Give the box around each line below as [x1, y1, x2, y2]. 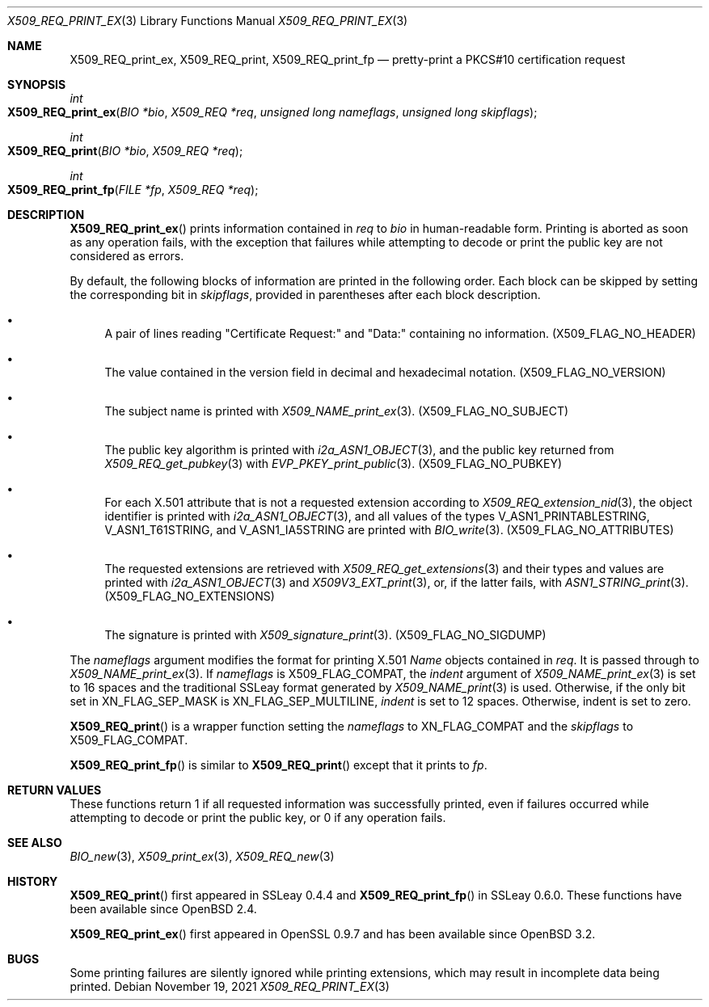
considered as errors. [70, 249, 184, 263]
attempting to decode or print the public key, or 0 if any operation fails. [70, 811, 446, 824]
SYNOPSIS [7, 78, 66, 91]
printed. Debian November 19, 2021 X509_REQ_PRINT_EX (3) [70, 980, 390, 993]
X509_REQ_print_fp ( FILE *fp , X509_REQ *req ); [7, 183, 259, 196]
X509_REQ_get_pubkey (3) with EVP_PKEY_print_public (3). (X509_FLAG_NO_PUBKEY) [104, 457, 563, 470]
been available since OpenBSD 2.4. [70, 902, 257, 916]
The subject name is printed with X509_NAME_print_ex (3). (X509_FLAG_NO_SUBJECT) [104, 404, 569, 418]
